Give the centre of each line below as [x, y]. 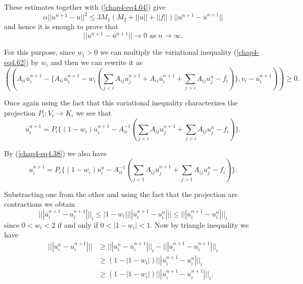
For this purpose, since [40, 52]
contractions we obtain [40, 204]
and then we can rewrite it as [96, 62]
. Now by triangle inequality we [199, 224]
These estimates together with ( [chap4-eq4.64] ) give [85, 7]
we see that [94, 113]
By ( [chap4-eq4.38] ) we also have [56, 153]
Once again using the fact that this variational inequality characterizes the [121, 103]
